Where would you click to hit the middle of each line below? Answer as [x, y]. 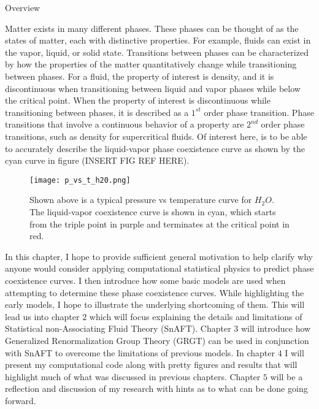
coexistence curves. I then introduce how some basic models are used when [145, 280]
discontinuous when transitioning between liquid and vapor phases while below [153, 88]
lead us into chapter [42, 316]
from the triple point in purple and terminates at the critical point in [159, 224]
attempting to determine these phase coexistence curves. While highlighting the [155, 292]
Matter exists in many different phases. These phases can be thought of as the [152, 28]
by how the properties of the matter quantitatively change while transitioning [151, 64]
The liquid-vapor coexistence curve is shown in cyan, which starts [153, 211]
